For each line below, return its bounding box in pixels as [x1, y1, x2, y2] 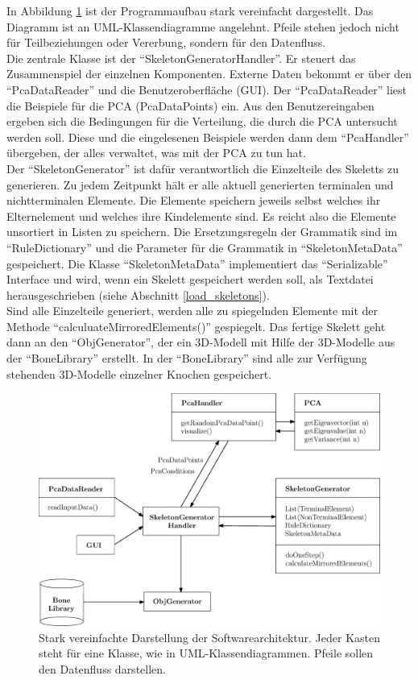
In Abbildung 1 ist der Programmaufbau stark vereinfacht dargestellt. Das [6, 2, 374, 19]
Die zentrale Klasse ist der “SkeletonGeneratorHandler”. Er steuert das [6, 49, 356, 66]
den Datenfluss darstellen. [39, 661, 166, 678]
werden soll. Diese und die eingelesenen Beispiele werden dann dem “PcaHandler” [6, 128, 409, 145]
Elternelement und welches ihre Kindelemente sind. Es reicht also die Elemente [6, 207, 396, 224]
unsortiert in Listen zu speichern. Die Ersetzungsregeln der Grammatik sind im [6, 223, 398, 240]
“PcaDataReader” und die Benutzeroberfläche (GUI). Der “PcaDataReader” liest [6, 81, 407, 97]
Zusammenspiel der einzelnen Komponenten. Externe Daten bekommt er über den [6, 65, 412, 82]
